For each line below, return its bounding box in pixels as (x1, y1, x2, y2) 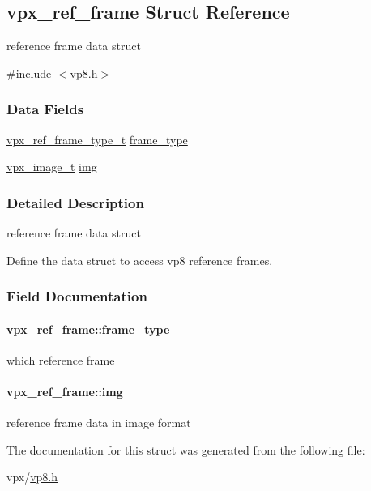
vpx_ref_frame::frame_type (6, 320, 170, 337)
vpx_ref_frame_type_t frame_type (6, 130, 188, 147)
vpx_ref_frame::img (6, 383, 123, 400)
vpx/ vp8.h (6, 468, 58, 485)
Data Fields (6, 99, 84, 119)
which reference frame (6, 351, 115, 368)
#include (6, 64, 52, 81)
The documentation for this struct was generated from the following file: (6, 441, 365, 458)
